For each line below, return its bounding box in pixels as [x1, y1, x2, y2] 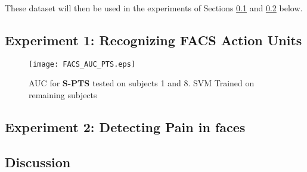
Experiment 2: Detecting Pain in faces [5, 118, 246, 136]
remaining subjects [29, 89, 97, 101]
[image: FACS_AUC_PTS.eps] [29, 60, 135, 68]
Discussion [5, 152, 71, 171]
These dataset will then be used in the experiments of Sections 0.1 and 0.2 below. [5, 2, 303, 14]
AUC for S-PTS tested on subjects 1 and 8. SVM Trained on [29, 77, 255, 89]
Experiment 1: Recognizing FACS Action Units [5, 30, 302, 49]
